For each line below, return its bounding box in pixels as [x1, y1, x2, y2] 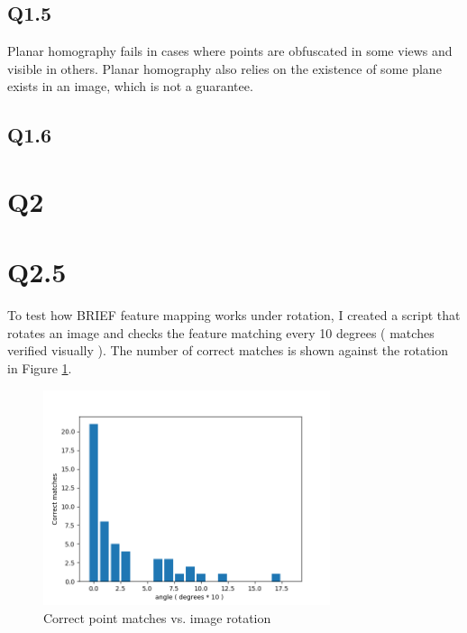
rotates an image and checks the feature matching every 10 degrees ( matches [7, 323, 435, 342]
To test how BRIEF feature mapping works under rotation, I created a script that [7, 306, 461, 325]
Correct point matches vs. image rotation [43, 608, 271, 627]
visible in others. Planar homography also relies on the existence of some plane [7, 59, 442, 78]
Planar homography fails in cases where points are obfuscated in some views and [7, 41, 453, 60]
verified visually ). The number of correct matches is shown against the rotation [7, 341, 449, 360]
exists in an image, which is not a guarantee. [7, 77, 253, 96]
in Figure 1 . [7, 359, 72, 378]
